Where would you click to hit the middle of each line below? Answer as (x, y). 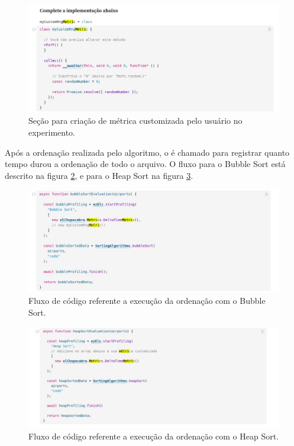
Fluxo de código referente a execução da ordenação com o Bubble (147, 301)
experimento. (52, 132)
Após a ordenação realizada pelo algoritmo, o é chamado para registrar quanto (147, 152)
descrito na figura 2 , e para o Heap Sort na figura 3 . (99, 175)
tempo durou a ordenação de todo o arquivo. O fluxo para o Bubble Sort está (145, 164)
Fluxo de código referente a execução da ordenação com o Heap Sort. (154, 436)
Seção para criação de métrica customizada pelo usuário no (135, 121)
